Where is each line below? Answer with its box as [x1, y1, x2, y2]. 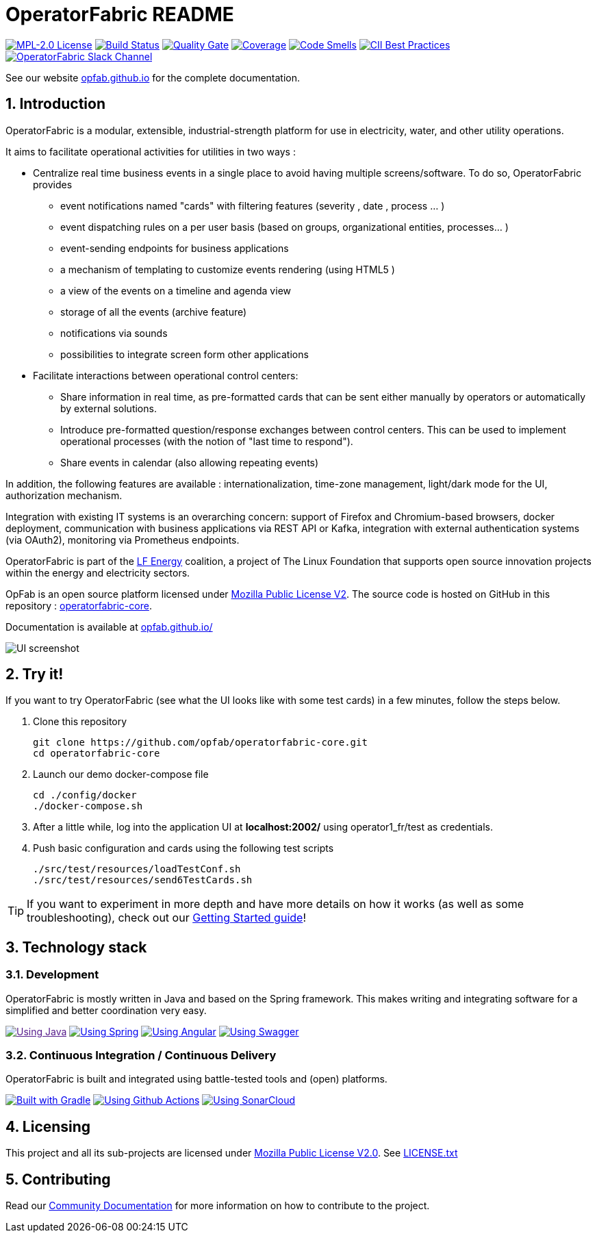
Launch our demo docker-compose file [33, 768, 209, 781]
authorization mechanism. [5, 489, 123, 501]
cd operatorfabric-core [33, 748, 160, 759]
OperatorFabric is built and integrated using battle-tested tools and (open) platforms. [5, 1073, 388, 1085]
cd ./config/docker [33, 789, 137, 801]
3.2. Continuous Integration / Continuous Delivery [5, 1048, 277, 1063]
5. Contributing [5, 1170, 111, 1188]
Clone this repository [33, 716, 127, 728]
